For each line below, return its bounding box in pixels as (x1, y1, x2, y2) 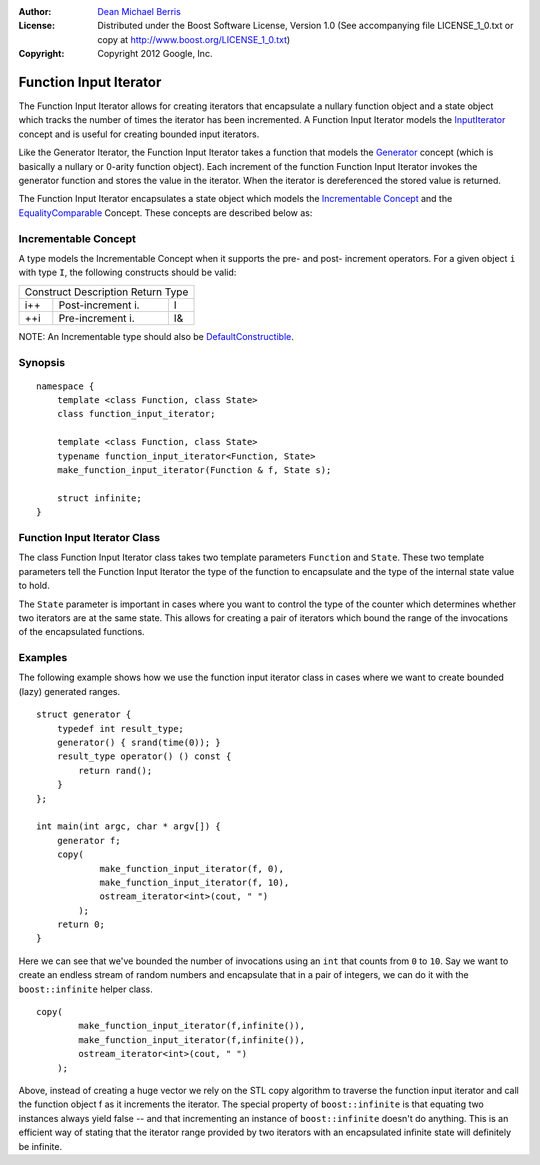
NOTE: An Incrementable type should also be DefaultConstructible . (18, 330, 295, 342)
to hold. (18, 580, 50, 592)
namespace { (36, 380, 95, 392)
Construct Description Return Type (24, 285, 189, 299)
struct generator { (36, 709, 132, 720)
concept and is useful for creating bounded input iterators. (18, 128, 260, 140)
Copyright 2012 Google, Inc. (97, 48, 213, 60)
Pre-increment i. (58, 311, 135, 325)
